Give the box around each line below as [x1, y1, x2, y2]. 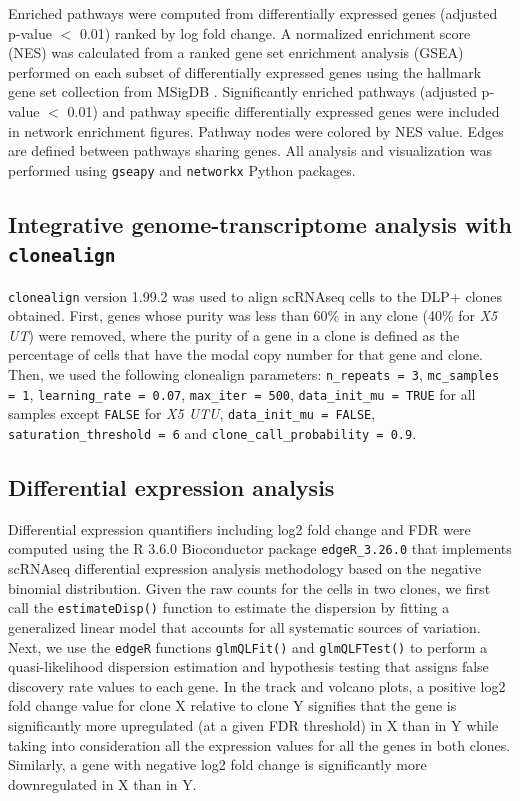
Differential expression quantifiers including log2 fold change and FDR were [8, 518, 471, 539]
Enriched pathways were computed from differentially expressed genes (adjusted [8, 3, 498, 23]
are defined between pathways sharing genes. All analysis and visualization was [8, 140, 492, 161]
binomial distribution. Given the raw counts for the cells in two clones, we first [8, 577, 491, 598]
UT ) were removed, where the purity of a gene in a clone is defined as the [8, 324, 460, 345]
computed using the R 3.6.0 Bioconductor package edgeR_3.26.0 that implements [8, 538, 512, 559]
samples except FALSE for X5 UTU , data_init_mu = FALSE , [8, 403, 376, 424]
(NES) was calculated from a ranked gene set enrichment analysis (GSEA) [8, 42, 464, 63]
